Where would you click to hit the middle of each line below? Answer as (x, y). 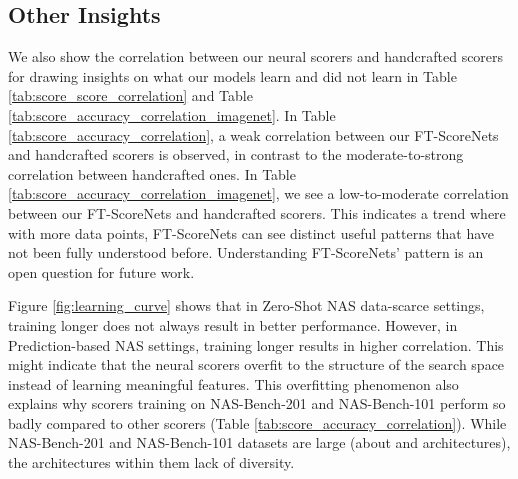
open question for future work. (101, 271)
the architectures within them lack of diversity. (151, 462)
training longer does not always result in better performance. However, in (233, 324)
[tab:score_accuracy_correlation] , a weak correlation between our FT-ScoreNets (253, 134)
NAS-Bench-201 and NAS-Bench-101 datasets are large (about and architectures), (259, 442)
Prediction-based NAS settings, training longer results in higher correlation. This (256, 344)
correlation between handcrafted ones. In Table (152, 173)
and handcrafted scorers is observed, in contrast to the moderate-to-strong (236, 154)
